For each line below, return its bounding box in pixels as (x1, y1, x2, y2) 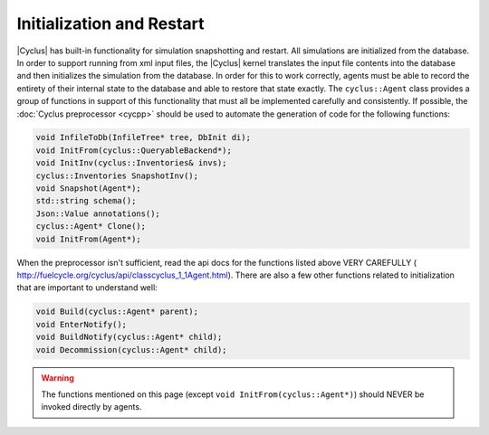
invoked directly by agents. (41, 402, 142, 412)
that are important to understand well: (16, 282, 158, 293)
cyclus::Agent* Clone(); (35, 222, 147, 232)
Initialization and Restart (16, 14, 205, 33)
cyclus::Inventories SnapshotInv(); (35, 170, 199, 181)
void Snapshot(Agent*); (35, 184, 142, 194)
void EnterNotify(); (35, 319, 127, 329)
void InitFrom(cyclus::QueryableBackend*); (35, 145, 233, 156)
